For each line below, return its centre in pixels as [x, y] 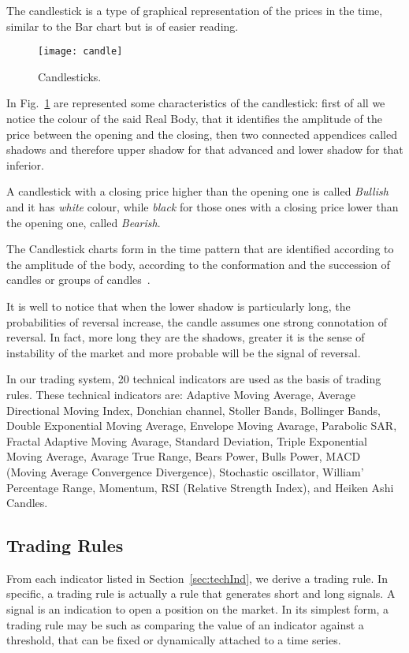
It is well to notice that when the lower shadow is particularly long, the [178, 306]
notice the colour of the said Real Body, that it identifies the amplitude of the [194, 119]
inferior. [25, 164]
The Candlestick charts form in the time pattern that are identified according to [200, 249]
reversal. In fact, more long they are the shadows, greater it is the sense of [186, 337]
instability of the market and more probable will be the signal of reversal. [184, 352]
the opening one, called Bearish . [84, 222]
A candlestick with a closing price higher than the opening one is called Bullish [197, 191]
